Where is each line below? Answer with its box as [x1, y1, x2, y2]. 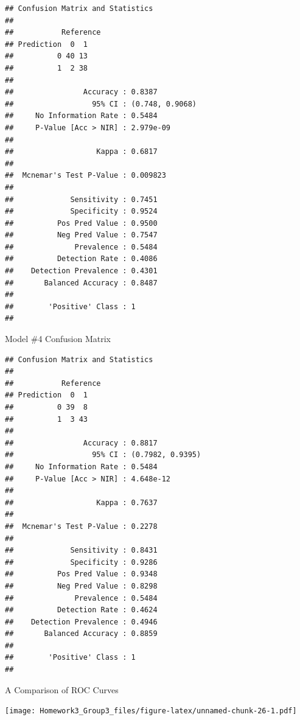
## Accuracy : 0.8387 [5, 88, 158, 97]
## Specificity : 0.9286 [5, 557, 158, 567]
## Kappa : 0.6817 [5, 147, 158, 156]
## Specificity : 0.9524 [5, 207, 158, 216]
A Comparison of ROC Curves [5, 683, 119, 696]
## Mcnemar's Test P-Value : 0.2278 [5, 522, 158, 531]
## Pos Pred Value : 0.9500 [5, 218, 158, 228]
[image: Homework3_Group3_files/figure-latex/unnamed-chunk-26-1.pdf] [5, 707, 297, 716]
